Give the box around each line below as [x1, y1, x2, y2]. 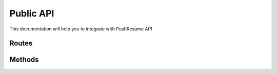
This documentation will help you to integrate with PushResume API [9, 26, 152, 32]
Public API [9, 8, 54, 19]
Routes [9, 39, 33, 48]
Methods [9, 55, 39, 64]
